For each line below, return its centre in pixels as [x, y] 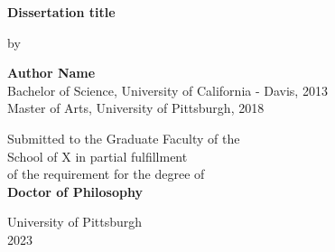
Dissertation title [61, 12]
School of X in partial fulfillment [98, 156]
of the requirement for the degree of [106, 174]
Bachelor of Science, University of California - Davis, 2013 [167, 90]
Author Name [51, 73]
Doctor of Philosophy [75, 191]
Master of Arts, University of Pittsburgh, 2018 [136, 108]
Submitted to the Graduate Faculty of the [124, 138]
